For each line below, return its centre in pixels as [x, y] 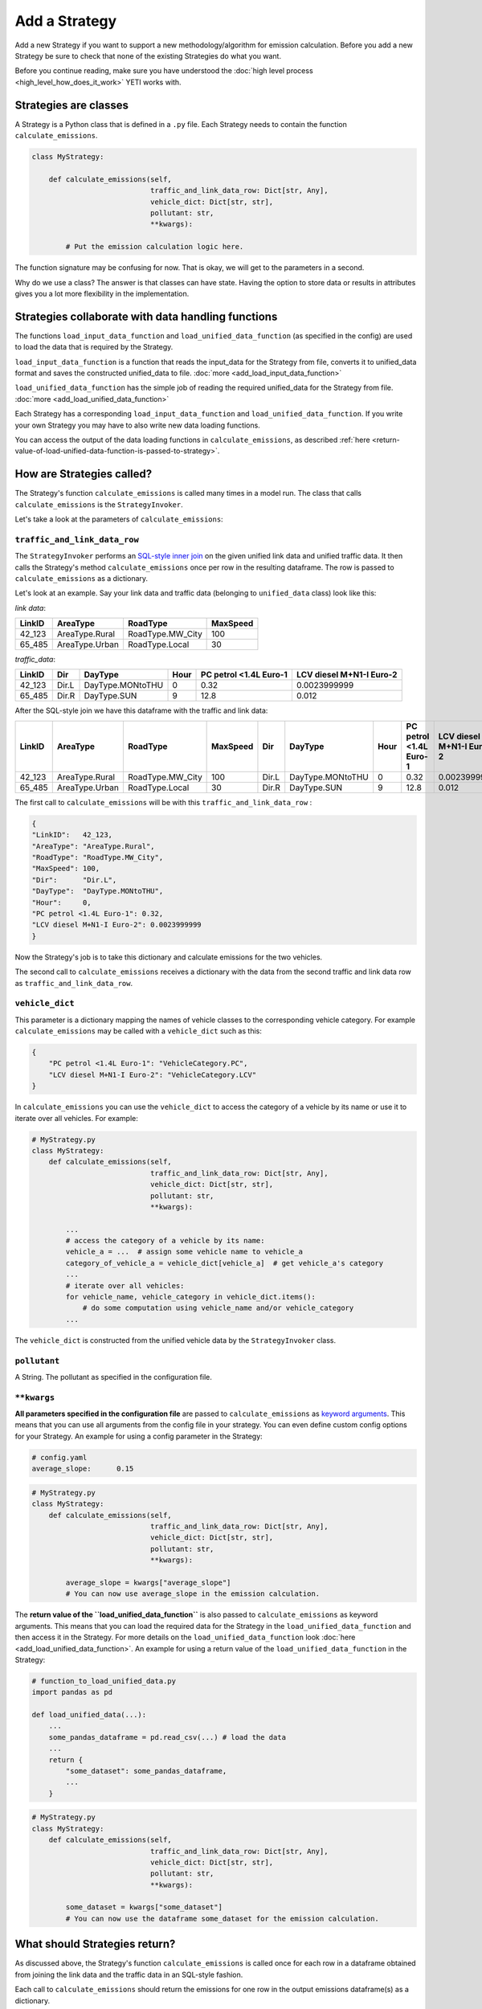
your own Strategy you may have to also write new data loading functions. [137, 425]
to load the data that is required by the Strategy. [94, 347]
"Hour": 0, [61, 902]
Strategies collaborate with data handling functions [146, 316]
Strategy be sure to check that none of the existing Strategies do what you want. [148, 55]
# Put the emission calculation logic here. [155, 247]
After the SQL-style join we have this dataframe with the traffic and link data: [141, 710]
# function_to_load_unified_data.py [104, 1681]
